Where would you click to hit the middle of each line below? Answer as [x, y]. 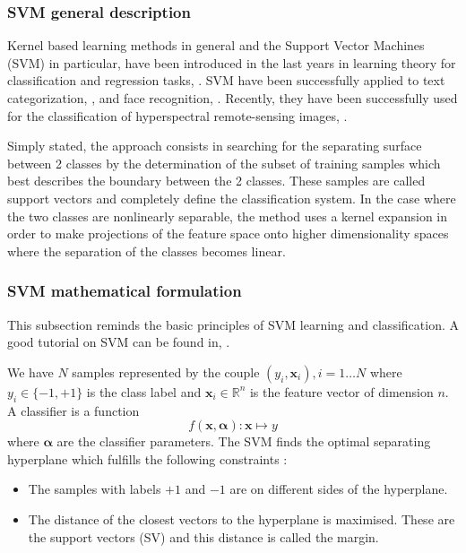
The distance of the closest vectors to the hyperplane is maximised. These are [242, 518]
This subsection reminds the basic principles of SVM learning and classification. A [233, 324]
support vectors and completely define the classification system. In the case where [232, 198]
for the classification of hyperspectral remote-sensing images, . [177, 115]
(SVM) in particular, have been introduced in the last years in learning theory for [232, 62]
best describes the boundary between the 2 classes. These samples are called [216, 181]
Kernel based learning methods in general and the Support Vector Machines [216, 45]
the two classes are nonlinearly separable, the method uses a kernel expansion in [228, 216]
